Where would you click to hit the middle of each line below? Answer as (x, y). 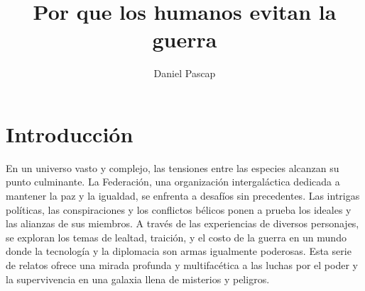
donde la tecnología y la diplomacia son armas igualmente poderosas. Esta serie (179, 251)
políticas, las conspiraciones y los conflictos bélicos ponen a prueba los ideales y (179, 209)
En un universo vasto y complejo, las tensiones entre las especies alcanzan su (173, 167)
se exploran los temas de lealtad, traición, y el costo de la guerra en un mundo (176, 237)
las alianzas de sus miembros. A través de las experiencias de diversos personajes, (182, 223)
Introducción (70, 133)
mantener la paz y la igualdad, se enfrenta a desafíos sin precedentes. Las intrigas (183, 196)
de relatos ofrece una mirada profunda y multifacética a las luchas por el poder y (182, 265)
